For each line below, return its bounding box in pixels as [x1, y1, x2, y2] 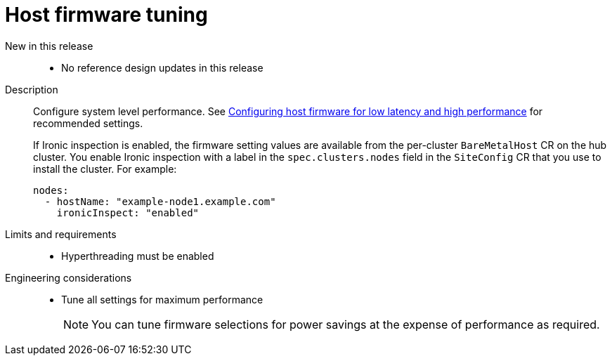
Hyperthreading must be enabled [61, 249, 214, 262]
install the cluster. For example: [33, 162, 177, 175]
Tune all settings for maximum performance [61, 293, 263, 306]
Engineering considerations [5, 271, 132, 284]
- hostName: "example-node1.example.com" [44, 195, 276, 207]
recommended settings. [33, 117, 143, 129]
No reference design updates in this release [61, 61, 263, 74]
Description [5, 83, 58, 96]
